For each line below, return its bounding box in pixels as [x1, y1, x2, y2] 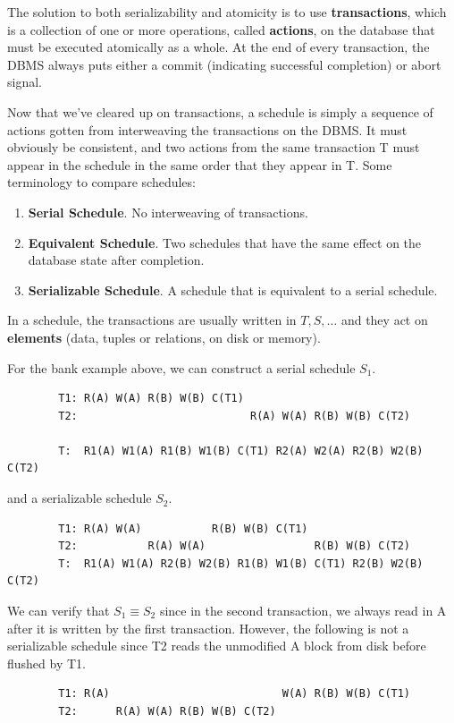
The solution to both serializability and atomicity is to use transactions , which [7, 3, 447, 21]
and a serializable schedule [7, 489, 152, 507]
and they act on [340, 310, 428, 329]
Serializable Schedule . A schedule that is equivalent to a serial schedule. [28, 280, 438, 299]
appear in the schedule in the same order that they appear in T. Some [7, 155, 392, 174]
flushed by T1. [7, 653, 86, 672]
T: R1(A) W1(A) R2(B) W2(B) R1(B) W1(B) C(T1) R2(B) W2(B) [58, 557, 424, 570]
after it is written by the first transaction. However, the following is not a [7, 618, 409, 637]
